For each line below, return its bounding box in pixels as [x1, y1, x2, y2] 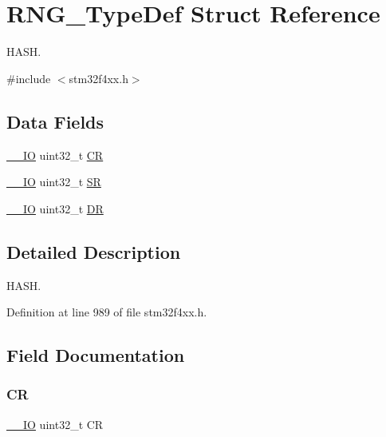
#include [6, 70, 51, 86]
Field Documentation [6, 343, 185, 367]
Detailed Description [6, 239, 181, 264]
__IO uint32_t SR [6, 173, 101, 190]
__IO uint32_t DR [6, 200, 104, 217]
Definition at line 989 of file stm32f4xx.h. [6, 304, 207, 320]
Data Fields [6, 109, 104, 133]
